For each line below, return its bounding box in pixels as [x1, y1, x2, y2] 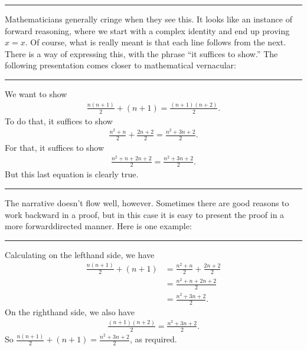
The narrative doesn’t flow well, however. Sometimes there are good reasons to [5, 196, 289, 209]
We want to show [5, 87, 67, 100]
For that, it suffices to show [5, 141, 104, 154]
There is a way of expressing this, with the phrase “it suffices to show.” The [5, 47, 278, 60]
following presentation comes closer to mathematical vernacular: [5, 59, 236, 71]
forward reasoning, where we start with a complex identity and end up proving [5, 24, 290, 37]
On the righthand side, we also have [5, 305, 135, 318]
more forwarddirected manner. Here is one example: [5, 220, 192, 232]
